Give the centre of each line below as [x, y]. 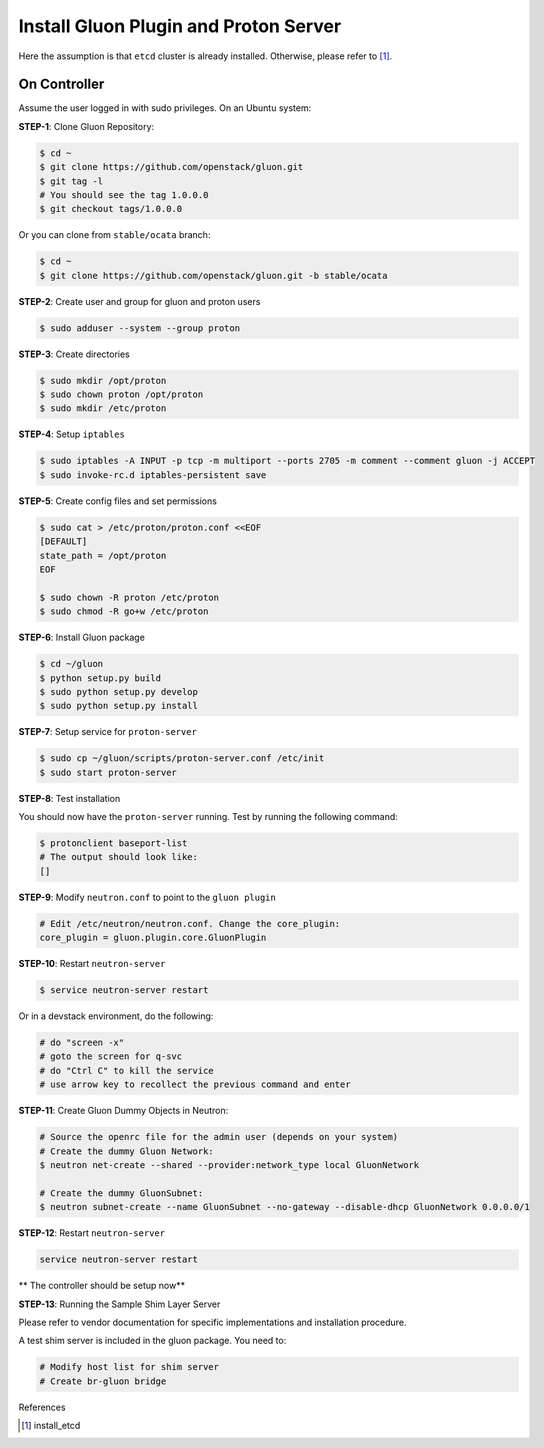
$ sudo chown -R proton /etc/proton [129, 597]
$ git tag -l [71, 181]
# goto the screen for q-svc [111, 1056]
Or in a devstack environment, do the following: [116, 1016]
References [42, 1407]
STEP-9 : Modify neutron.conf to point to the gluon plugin [147, 897]
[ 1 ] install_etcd [51, 1426]
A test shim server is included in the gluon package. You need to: [152, 1341]
